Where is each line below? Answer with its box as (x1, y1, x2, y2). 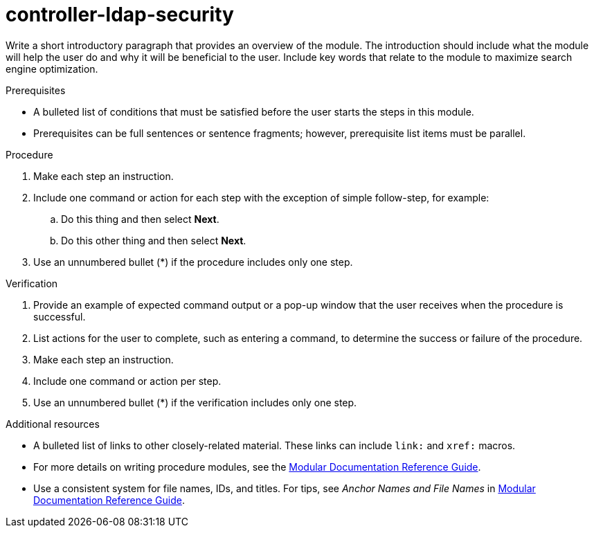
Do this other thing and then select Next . (61, 234, 246, 246)
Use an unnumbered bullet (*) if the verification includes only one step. (33, 396, 357, 408)
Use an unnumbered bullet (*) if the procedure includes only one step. (33, 255, 353, 268)
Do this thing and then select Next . (61, 213, 219, 225)
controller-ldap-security (6, 3, 234, 26)
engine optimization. (6, 62, 98, 75)
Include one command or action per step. (33, 374, 222, 387)
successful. (33, 310, 86, 323)
